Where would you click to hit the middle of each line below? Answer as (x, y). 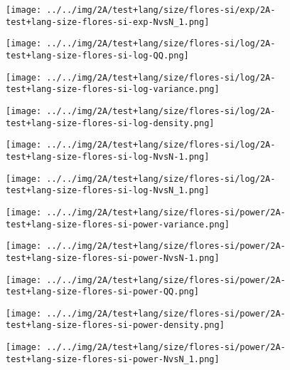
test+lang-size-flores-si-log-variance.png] (113, 89)
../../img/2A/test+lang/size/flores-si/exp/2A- (161, 10)
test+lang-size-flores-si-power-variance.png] (118, 224)
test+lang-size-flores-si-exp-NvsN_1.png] (108, 22)
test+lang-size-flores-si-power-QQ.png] (103, 292)
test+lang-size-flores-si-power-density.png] (115, 325)
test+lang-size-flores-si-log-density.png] (110, 123)
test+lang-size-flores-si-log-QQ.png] (97, 55)
